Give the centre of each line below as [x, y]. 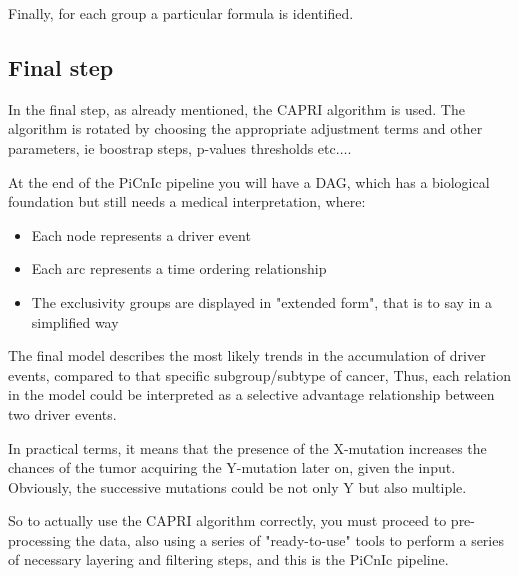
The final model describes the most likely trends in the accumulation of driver [247, 355]
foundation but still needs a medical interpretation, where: [187, 201]
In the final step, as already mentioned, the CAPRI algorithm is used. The [236, 108]
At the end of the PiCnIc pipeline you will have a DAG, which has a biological [249, 181]
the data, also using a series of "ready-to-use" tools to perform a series [289, 539]
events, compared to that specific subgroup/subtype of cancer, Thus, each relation [259, 374]
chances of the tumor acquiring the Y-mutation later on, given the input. [232, 467]
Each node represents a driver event [141, 234]
